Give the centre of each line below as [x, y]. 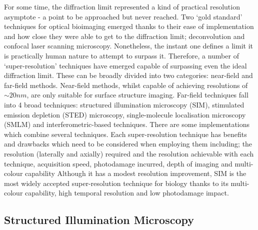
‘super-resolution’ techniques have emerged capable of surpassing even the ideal [125, 65]
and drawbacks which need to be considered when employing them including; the [128, 144]
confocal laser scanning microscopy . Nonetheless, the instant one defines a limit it [128, 46]
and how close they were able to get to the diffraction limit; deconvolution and [124, 36]
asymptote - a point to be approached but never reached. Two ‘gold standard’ [123, 16]
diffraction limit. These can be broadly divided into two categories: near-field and [128, 75]
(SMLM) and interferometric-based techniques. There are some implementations [127, 124]
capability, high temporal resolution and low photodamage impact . [127, 193]
